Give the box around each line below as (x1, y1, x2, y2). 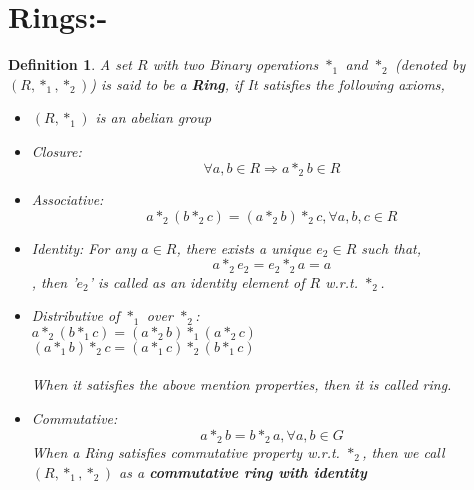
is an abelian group (95, 107, 212, 128)
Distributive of (31, 305, 120, 326)
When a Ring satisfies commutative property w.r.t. (31, 442, 340, 463)
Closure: (31, 140, 82, 161)
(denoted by (395, 54, 466, 75)
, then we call (362, 442, 445, 463)
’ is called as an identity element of (88, 271, 305, 292)
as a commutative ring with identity (119, 461, 367, 482)
